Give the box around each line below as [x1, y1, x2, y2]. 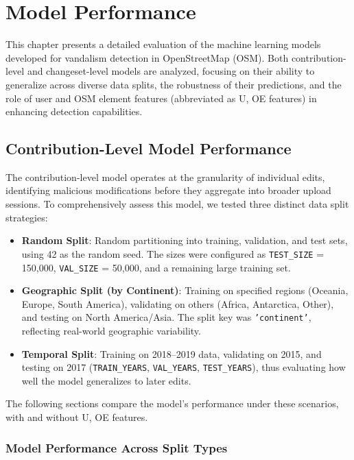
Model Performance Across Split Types [5, 439, 228, 456]
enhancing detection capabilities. [5, 104, 143, 119]
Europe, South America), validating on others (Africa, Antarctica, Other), [21, 296, 334, 311]
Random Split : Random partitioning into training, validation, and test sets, [21, 233, 348, 247]
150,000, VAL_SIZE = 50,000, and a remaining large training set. [21, 260, 291, 274]
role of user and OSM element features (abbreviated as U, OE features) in [5, 90, 317, 105]
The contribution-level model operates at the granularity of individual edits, [5, 169, 325, 184]
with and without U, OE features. [5, 410, 148, 424]
